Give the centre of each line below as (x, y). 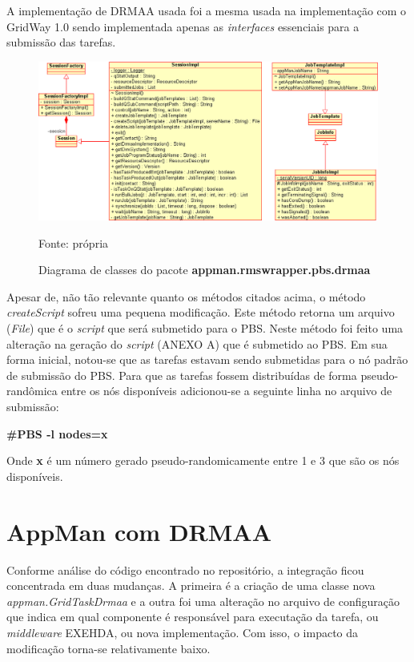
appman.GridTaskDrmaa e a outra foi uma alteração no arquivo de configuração (203, 601)
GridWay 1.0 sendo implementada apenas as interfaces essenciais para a (183, 26)
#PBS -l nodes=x (57, 433)
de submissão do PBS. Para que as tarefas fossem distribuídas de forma (182, 375)
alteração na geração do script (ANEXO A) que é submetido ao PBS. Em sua (197, 343)
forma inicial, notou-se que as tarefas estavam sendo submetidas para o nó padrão (207, 359)
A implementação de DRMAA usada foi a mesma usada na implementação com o (207, 10)
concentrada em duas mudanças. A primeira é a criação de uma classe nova (191, 585)
